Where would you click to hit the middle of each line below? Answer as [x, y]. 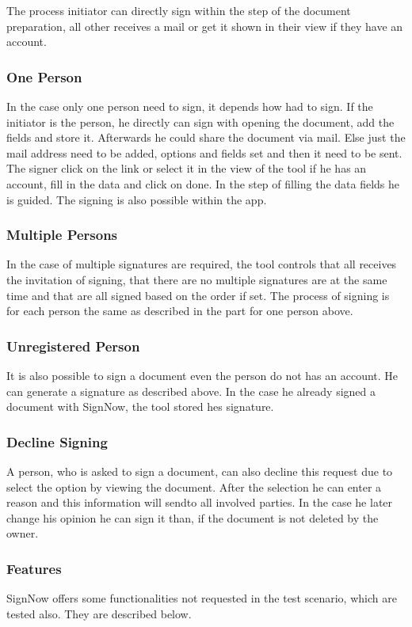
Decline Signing [57, 441]
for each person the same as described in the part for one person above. [180, 311]
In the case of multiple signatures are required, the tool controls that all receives [202, 264]
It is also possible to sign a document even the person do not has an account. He [202, 375]
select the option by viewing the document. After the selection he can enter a [194, 486]
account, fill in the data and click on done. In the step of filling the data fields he [203, 183]
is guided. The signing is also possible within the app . [137, 199]
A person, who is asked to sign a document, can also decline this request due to [200, 471]
